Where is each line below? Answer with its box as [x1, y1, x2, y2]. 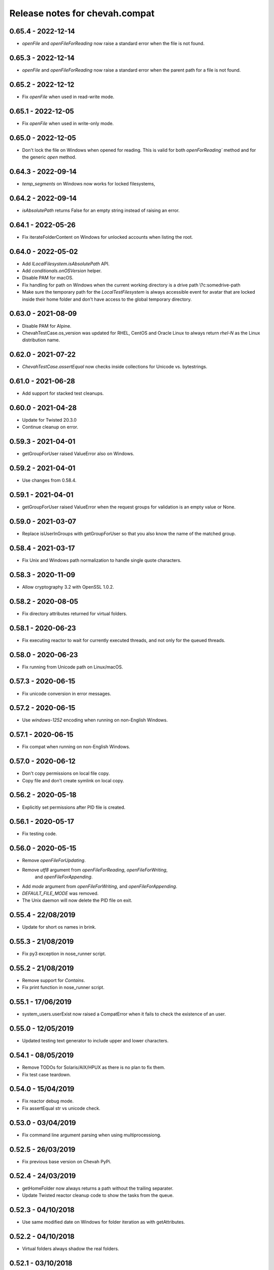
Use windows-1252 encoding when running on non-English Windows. [22, 717, 168, 723]
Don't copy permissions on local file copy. [22, 770, 110, 777]
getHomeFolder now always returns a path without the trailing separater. [22, 1185, 174, 1191]
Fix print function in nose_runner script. [22, 985, 105, 991]
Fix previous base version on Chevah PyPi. [22, 1158, 112, 1164]
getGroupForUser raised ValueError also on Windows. [22, 451, 134, 457]
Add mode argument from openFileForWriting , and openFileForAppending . [22, 883, 178, 889]
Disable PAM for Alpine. [22, 323, 72, 329]
